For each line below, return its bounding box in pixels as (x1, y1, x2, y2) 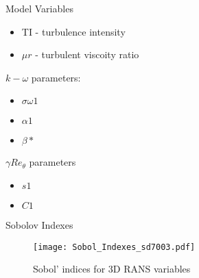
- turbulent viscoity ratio (35, 47, 139, 62)
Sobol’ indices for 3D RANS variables (33, 262, 191, 276)
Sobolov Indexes (5, 217, 73, 231)
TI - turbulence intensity (21, 24, 126, 38)
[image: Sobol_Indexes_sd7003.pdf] (33, 242, 196, 252)
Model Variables (5, 1, 73, 15)
